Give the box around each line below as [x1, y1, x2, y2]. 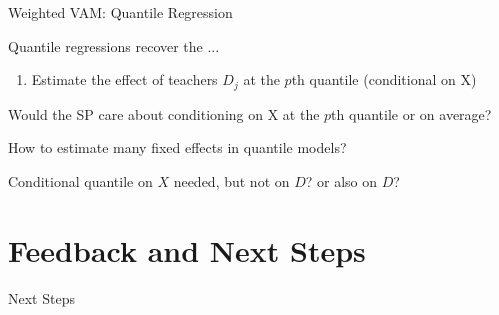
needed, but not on [173, 170, 290, 191]
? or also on [305, 170, 378, 191]
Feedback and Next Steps [8, 229, 366, 270]
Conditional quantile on [8, 170, 153, 191]
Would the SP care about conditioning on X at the [8, 103, 320, 124]
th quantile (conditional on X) [291, 69, 477, 90]
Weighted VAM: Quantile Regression [8, 2, 233, 22]
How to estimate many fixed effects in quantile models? [8, 137, 347, 158]
